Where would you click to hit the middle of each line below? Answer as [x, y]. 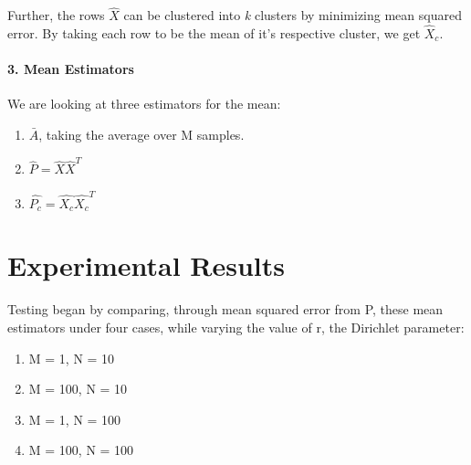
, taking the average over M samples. [141, 135]
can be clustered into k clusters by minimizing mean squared [293, 15]
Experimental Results [146, 265]
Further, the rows [56, 15]
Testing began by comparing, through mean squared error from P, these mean [225, 309]
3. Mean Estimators [71, 69]
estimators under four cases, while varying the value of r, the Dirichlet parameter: [236, 327]
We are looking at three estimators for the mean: [144, 104]
